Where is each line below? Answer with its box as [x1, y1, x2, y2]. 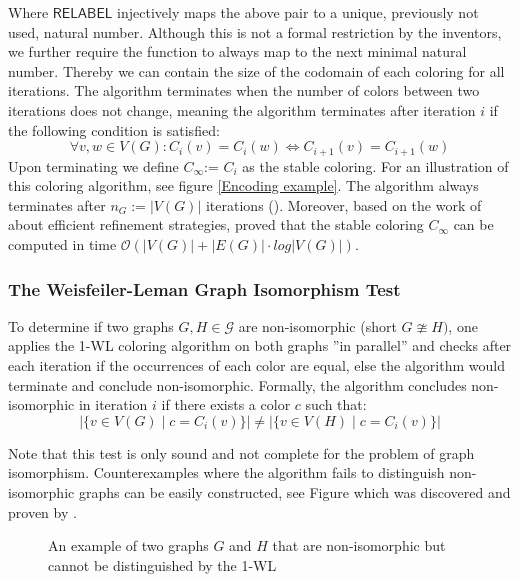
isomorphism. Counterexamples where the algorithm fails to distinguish [8, 462, 445, 483]
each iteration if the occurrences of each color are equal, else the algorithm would [8, 354, 505, 375]
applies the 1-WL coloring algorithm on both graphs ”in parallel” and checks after [8, 335, 512, 356]
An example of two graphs [48, 535, 209, 556]
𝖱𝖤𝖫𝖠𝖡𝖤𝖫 [52, 7, 113, 21]
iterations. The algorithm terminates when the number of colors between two [8, 80, 480, 101]
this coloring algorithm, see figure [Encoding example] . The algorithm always [8, 175, 479, 196]
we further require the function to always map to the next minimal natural [8, 41, 467, 62]
